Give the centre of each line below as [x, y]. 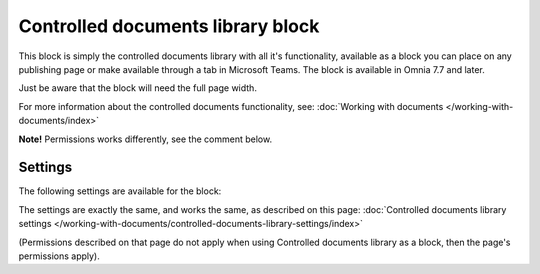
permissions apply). [59, 256]
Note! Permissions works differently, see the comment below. [145, 139]
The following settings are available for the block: [120, 191]
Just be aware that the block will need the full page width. [137, 88]
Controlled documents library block [169, 26]
